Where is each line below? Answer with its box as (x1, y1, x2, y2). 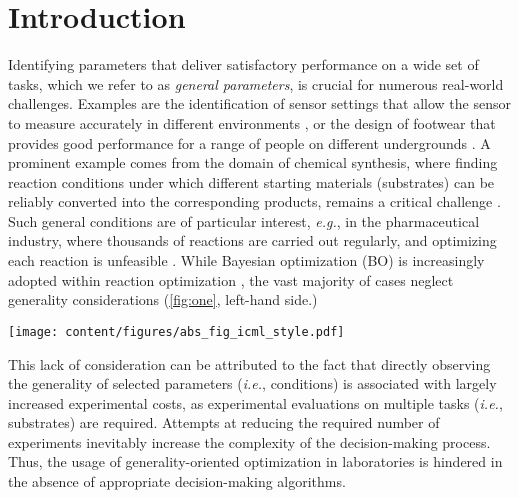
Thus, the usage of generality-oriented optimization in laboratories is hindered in (8, 451, 503, 472)
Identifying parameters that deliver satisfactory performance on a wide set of (8, 54, 479, 75)
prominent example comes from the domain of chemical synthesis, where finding (8, 152, 498, 173)
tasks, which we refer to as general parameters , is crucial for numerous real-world (8, 73, 504, 94)
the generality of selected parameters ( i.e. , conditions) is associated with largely (8, 373, 497, 394)
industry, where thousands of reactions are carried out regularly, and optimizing (8, 230, 497, 251)
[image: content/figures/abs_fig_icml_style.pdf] (8, 324, 345, 339)
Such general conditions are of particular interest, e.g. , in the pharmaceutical (8, 210, 480, 231)
